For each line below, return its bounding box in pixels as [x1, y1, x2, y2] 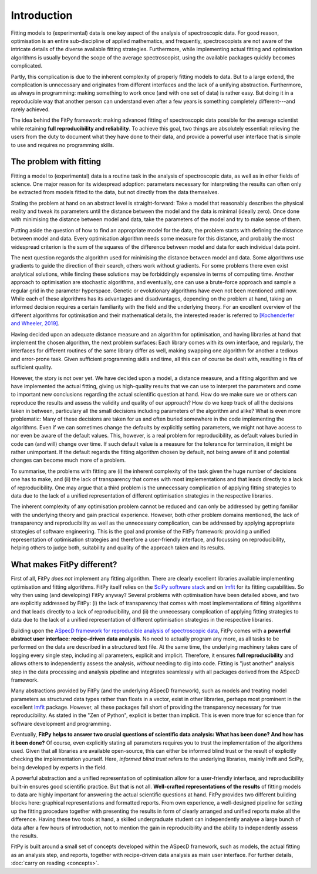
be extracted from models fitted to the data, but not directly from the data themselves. [11, 189, 220, 196]
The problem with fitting [11, 156, 102, 167]
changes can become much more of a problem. [11, 456, 126, 464]
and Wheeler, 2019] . [11, 320, 60, 327]
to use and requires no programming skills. [11, 141, 114, 148]
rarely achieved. [11, 106, 50, 113]
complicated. [11, 62, 43, 69]
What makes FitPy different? [11, 559, 117, 570]
